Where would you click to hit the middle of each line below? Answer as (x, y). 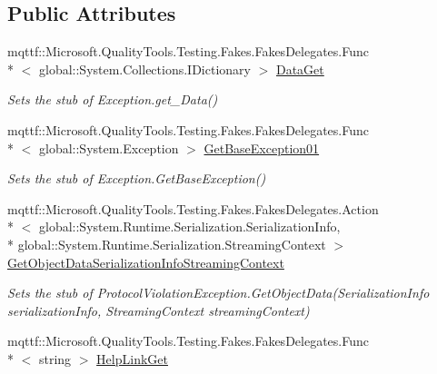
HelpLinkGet (132, 358)
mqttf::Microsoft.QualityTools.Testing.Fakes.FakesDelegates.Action (193, 208)
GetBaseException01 (262, 148)
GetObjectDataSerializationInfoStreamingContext (146, 262)
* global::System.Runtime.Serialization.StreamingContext (167, 244)
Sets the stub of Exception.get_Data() (113, 99)
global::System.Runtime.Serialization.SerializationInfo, (189, 226)
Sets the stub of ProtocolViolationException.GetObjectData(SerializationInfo (218, 293)
